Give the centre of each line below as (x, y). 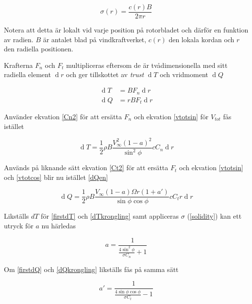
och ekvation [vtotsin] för (171, 116)
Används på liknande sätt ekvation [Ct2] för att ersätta (86, 168)
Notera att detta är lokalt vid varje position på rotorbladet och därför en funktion (126, 30)
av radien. (19, 39)
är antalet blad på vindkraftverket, (95, 39)
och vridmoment (184, 74)
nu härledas (59, 225)
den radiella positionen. (39, 49)
